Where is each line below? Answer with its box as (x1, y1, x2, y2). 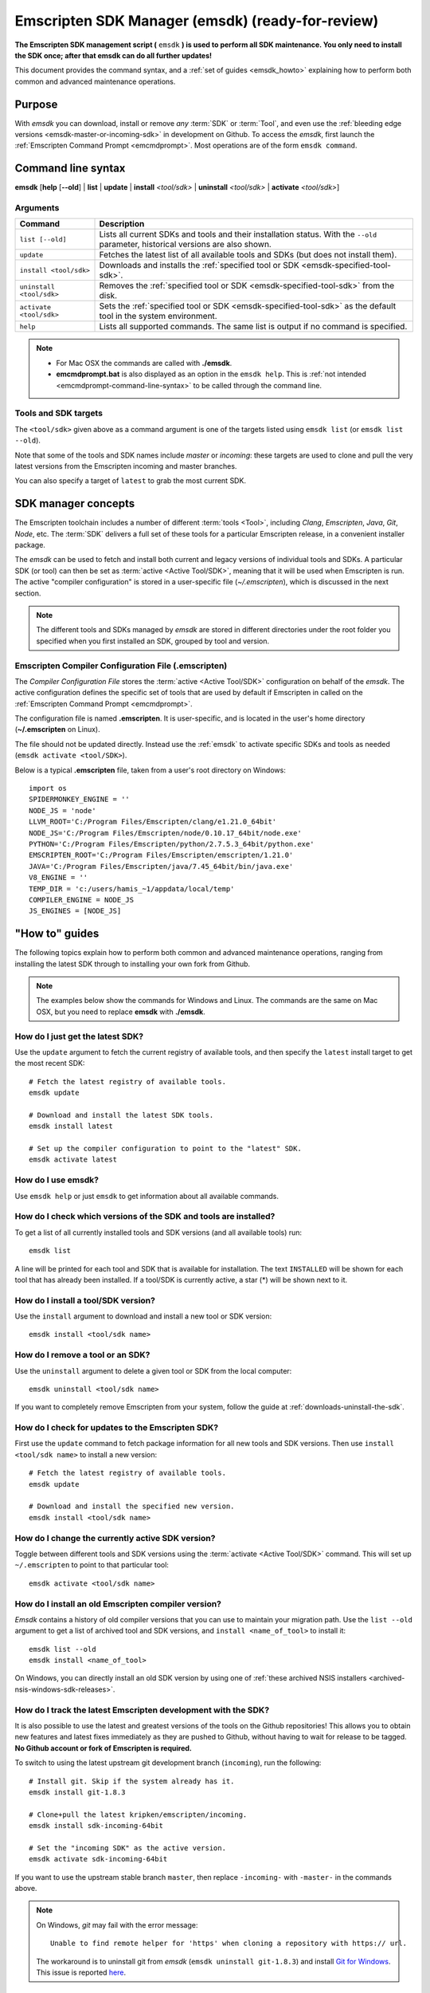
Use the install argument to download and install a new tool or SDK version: (14, 1311, 272, 1321)
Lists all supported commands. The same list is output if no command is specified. (99, 321, 408, 332)
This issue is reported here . (36, 1967, 127, 1977)
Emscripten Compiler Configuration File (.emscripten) (14, 660, 228, 671)
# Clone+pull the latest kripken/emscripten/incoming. (29, 1810, 248, 1819)
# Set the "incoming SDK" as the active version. (29, 1843, 227, 1853)
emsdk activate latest (29, 1155, 118, 1164)
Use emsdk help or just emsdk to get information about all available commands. (14, 1191, 279, 1201)
